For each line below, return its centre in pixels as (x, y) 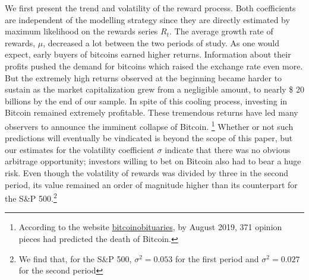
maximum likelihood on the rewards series (81, 31)
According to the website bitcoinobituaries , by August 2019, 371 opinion (150, 227)
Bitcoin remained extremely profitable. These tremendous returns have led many (152, 112)
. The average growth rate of (221, 31)
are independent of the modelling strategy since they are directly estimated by (147, 19)
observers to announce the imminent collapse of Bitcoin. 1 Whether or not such (149, 125)
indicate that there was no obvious (228, 149)
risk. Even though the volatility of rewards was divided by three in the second (147, 172)
